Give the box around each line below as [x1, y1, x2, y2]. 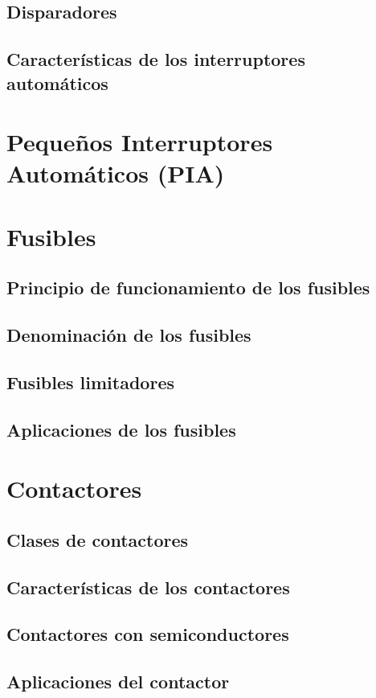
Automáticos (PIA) [6, 157, 225, 190]
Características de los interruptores [6, 47, 305, 72]
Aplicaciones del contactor [6, 669, 230, 694]
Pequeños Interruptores [6, 125, 273, 158]
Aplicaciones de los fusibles [6, 417, 236, 441]
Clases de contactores [6, 527, 189, 552]
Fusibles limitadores [6, 369, 174, 394]
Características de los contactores [6, 574, 290, 599]
